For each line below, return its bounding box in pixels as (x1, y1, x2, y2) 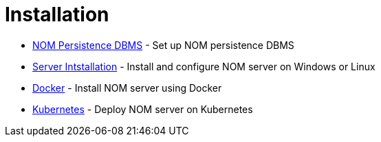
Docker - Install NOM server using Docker (32, 81, 222, 94)
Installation (5, 3, 109, 26)
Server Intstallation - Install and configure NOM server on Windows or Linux (32, 60, 375, 72)
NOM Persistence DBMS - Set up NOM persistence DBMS (32, 39, 294, 51)
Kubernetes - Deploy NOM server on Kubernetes (32, 103, 253, 115)
